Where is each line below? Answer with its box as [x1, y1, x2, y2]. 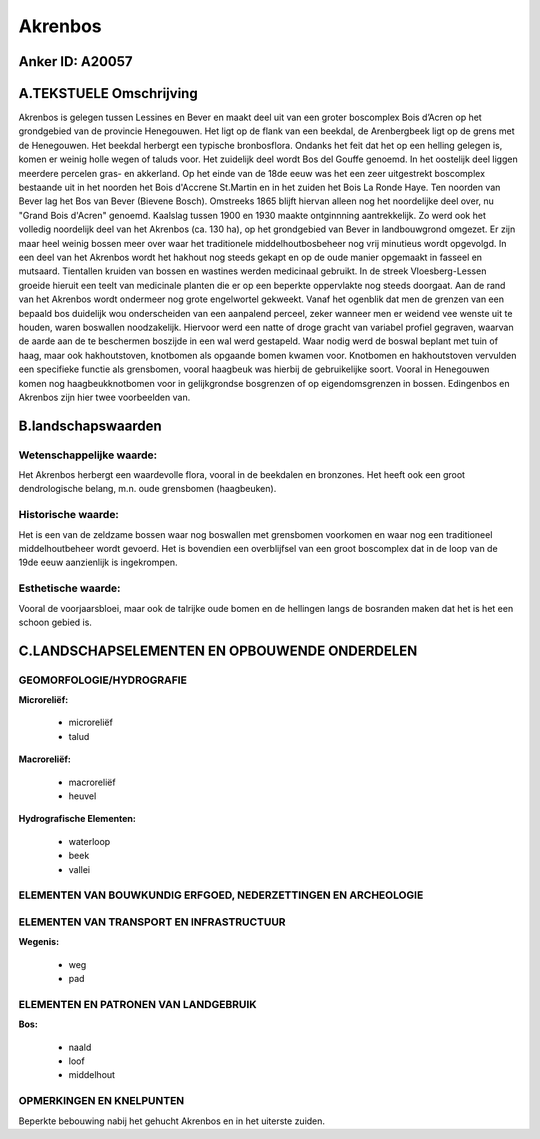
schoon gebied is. [18, 616, 92, 628]
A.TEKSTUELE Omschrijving [18, 85, 199, 102]
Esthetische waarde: [18, 581, 121, 595]
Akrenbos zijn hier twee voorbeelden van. [18, 391, 191, 403]
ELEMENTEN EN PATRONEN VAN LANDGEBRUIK [18, 997, 257, 1011]
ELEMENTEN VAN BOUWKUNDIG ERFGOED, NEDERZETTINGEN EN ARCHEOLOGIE [18, 888, 424, 902]
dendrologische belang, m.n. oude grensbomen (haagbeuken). [18, 483, 277, 495]
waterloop [68, 835, 111, 847]
